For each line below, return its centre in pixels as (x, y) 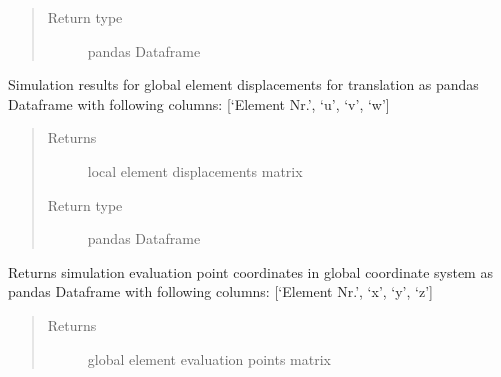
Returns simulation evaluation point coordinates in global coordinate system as (250, 271)
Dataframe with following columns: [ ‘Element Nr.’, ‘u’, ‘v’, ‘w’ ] (199, 103)
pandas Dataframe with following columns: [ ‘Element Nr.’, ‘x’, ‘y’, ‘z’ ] (220, 291)
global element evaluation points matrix (209, 358)
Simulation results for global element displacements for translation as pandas (243, 84)
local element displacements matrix (195, 170)
